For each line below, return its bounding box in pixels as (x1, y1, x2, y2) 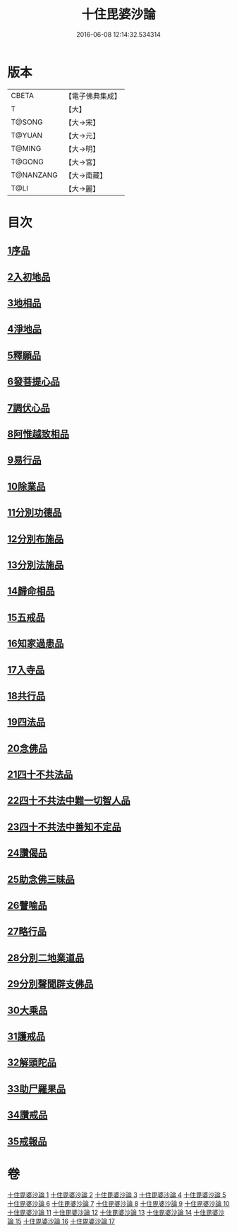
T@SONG (11, 117, 44, 127)
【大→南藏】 (64, 170, 107, 180)
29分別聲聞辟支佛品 (7, 978, 94, 990)
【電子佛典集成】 (64, 91, 122, 101)
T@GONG (11, 157, 44, 167)
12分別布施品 (7, 533, 64, 545)
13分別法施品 (7, 559, 64, 571)
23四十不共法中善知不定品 (7, 821, 121, 833)
